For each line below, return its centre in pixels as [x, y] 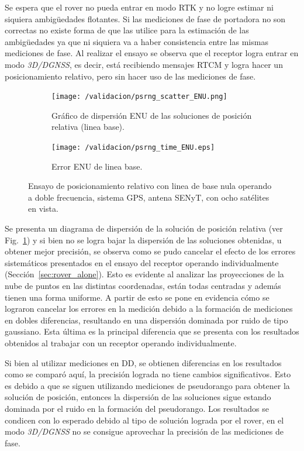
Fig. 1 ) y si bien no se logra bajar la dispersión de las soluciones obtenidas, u [143, 240]
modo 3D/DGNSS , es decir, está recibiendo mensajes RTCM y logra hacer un [144, 64]
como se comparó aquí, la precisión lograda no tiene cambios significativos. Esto [148, 374]
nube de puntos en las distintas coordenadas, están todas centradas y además [143, 285]
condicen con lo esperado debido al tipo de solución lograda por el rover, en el [144, 420]
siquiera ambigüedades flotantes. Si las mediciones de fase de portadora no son [145, 18]
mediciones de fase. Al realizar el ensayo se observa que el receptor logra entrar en [152, 53]
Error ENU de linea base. [97, 166]
